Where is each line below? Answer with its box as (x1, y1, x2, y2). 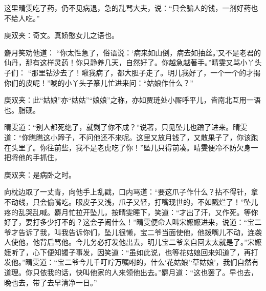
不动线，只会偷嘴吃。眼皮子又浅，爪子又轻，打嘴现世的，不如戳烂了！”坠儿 (4, 196, 258, 207)
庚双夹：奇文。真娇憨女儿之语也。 (4, 30, 119, 41)
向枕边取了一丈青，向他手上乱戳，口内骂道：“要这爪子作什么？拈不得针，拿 (4, 186, 258, 197)
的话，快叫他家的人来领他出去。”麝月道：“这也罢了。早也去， (54, 267, 258, 278)
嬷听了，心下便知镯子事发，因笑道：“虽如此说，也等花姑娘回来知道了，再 (4, 246, 251, 257)
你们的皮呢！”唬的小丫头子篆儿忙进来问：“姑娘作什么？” (4, 77, 193, 88)
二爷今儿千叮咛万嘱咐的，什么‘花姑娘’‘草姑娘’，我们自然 (64, 257, 252, 267)
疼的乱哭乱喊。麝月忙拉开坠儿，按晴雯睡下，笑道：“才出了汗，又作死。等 (4, 206, 251, 217)
